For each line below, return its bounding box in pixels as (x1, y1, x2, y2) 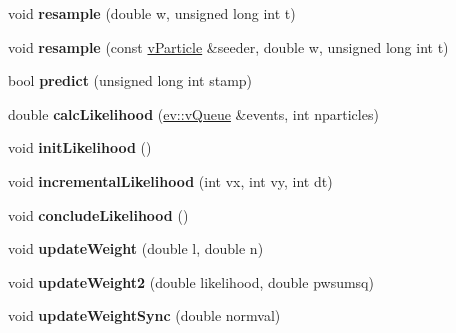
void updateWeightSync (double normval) (8, 305, 281, 326)
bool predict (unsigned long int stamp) (8, 70, 253, 91)
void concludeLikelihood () (8, 204, 189, 225)
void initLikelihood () (8, 137, 152, 158)
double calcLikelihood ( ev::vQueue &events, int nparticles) (8, 103, 379, 124)
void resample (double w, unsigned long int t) (8, 3, 296, 23)
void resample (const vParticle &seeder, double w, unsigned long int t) (8, 36, 449, 57)
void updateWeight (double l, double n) (8, 238, 264, 259)
